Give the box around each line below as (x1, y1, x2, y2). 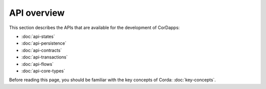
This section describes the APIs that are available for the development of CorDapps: (9, 25, 180, 30)
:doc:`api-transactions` (21, 54, 68, 60)
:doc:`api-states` (21, 33, 55, 39)
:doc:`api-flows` (21, 61, 54, 67)
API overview (9, 7, 65, 18)
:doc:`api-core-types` (21, 68, 66, 74)
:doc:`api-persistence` (21, 40, 66, 46)
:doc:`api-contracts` (21, 47, 62, 53)
